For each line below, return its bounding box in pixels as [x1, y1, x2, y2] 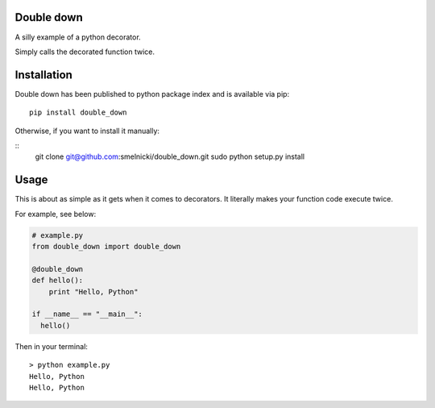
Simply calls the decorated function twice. [14, 47, 155, 56]
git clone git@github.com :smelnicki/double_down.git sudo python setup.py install [35, 152, 305, 161]
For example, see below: [14, 209, 97, 219]
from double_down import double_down [31, 242, 181, 252]
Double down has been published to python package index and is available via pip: [14, 89, 290, 98]
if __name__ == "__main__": [31, 310, 143, 318]
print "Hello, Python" [48, 287, 139, 296]
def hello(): [31, 276, 84, 285]
